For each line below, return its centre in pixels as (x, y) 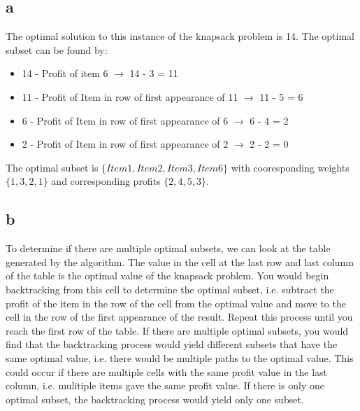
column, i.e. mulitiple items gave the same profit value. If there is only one (165, 385)
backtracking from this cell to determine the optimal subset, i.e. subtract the (170, 289)
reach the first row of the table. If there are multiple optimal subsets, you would (177, 330)
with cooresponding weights (290, 167)
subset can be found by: (57, 49)
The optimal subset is (52, 167)
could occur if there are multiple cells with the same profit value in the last (167, 371)
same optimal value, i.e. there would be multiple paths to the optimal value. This (180, 357)
